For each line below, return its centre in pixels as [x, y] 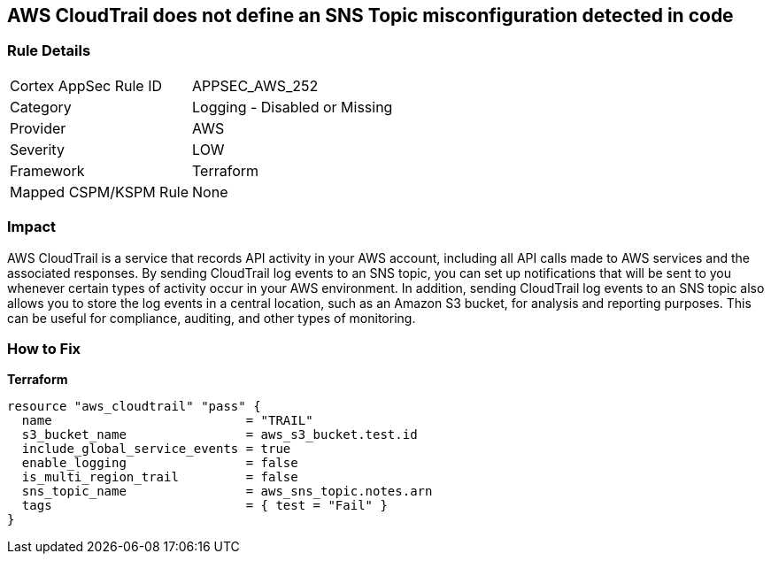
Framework [47, 170]
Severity [37, 149]
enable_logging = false [160, 463]
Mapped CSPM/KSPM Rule [100, 192]
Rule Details [49, 51]
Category [41, 107]
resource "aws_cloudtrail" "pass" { [134, 407]
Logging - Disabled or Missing [293, 107]
